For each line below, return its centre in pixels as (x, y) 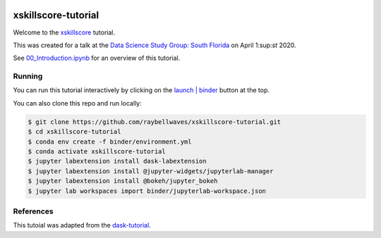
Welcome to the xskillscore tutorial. (64, 32)
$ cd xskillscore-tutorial (74, 132)
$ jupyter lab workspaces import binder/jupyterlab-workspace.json (147, 191)
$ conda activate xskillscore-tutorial (97, 151)
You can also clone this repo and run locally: (77, 103)
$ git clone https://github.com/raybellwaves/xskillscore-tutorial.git (155, 122)
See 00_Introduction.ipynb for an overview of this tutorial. (97, 58)
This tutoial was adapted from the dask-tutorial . (82, 225)
